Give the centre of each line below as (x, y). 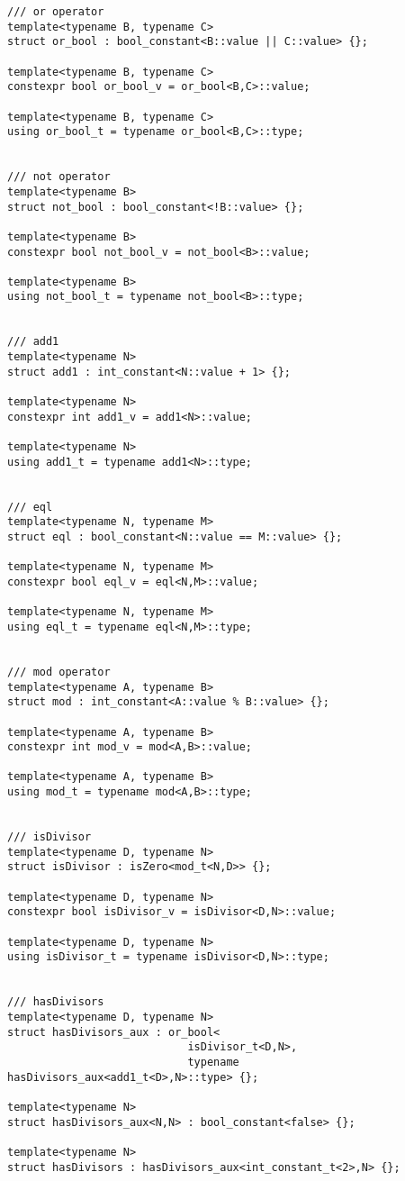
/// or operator (56, 12)
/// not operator (59, 177)
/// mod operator (59, 672)
